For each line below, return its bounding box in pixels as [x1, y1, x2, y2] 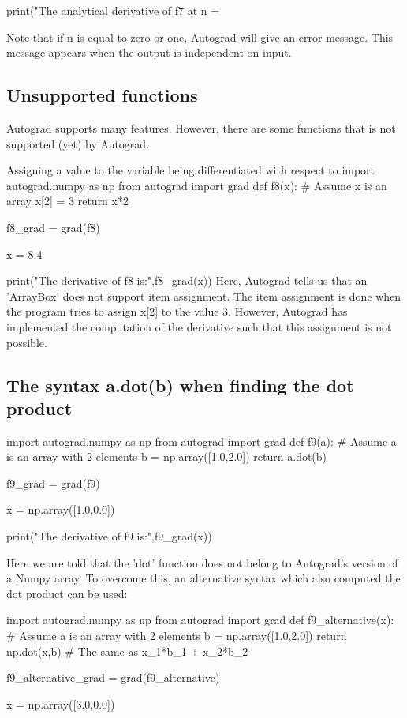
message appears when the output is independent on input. [6, 44, 292, 61]
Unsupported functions [6, 83, 198, 107]
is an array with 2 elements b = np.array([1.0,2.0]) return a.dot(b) [6, 448, 327, 465]
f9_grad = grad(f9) [6, 474, 100, 491]
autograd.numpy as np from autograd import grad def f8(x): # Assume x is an [6, 177, 387, 193]
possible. [6, 334, 47, 350]
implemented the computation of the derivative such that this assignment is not [6, 318, 392, 335]
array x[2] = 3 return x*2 [6, 193, 129, 209]
